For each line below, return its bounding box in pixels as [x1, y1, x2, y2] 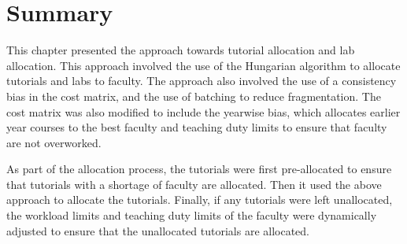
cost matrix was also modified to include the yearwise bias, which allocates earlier [6, 103, 401, 120]
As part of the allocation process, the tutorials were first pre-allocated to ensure [6, 161, 392, 177]
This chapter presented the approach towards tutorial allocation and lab [6, 42, 355, 58]
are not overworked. [6, 134, 102, 150]
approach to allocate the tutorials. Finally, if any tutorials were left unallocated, [6, 191, 393, 208]
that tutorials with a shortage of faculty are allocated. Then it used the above [6, 176, 382, 192]
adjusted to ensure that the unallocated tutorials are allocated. [6, 222, 309, 238]
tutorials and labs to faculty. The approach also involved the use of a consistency [6, 72, 397, 89]
